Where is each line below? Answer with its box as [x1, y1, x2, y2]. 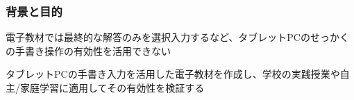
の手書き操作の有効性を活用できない [6, 43, 171, 58]
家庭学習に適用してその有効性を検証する [19, 81, 205, 94]
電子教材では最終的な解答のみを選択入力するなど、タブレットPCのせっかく [6, 30, 349, 44]
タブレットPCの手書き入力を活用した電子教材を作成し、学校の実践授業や [6, 67, 340, 81]
